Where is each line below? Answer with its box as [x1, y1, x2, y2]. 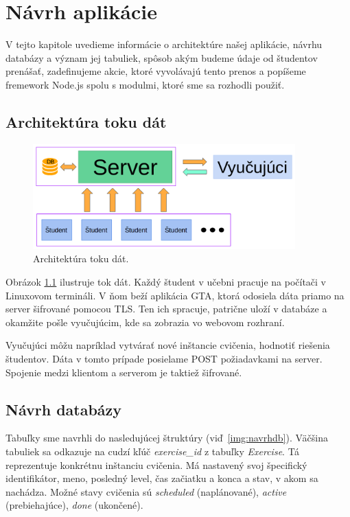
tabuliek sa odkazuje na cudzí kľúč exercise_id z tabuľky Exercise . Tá [5, 444, 299, 458]
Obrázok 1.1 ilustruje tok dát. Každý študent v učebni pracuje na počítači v [5, 275, 327, 289]
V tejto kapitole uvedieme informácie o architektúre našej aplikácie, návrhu [5, 37, 323, 51]
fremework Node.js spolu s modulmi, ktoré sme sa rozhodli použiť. [5, 77, 285, 91]
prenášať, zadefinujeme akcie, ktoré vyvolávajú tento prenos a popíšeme [5, 64, 306, 78]
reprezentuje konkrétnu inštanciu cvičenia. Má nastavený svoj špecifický [5, 457, 307, 472]
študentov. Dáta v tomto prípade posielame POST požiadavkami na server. [5, 352, 323, 366]
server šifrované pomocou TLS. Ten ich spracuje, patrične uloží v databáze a [5, 301, 327, 316]
